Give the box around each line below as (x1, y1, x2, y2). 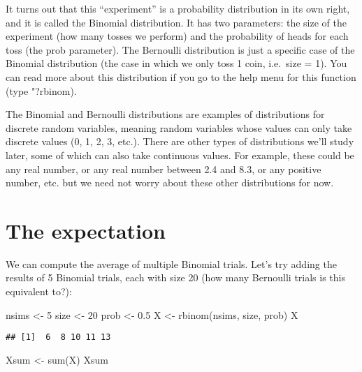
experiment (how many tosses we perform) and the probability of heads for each (6, 29, 349, 43)
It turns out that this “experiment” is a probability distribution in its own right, (6, 1, 350, 15)
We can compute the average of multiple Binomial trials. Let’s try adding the (6, 256, 337, 271)
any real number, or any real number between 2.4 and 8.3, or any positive (6, 161, 321, 176)
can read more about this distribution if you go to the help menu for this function (6, 69, 356, 84)
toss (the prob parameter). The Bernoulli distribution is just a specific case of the (6, 42, 355, 57)
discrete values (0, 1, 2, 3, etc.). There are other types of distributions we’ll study (6, 134, 354, 149)
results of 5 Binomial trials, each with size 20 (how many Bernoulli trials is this (6, 270, 345, 285)
